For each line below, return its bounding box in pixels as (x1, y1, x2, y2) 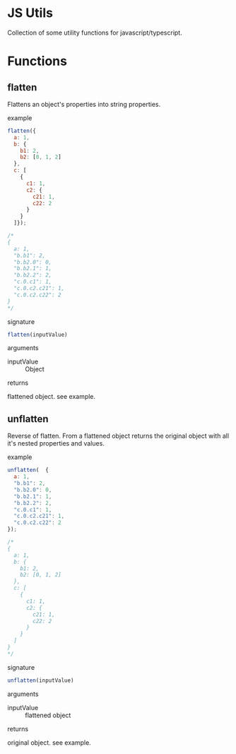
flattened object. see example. (7, 393, 96, 401)
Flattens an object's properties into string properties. (7, 100, 161, 108)
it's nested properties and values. (7, 439, 105, 448)
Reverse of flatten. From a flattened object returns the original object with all (7, 431, 230, 440)
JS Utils (7, 5, 53, 21)
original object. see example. (7, 738, 92, 747)
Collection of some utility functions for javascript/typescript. (7, 28, 182, 37)
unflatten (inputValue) (7, 677, 74, 684)
